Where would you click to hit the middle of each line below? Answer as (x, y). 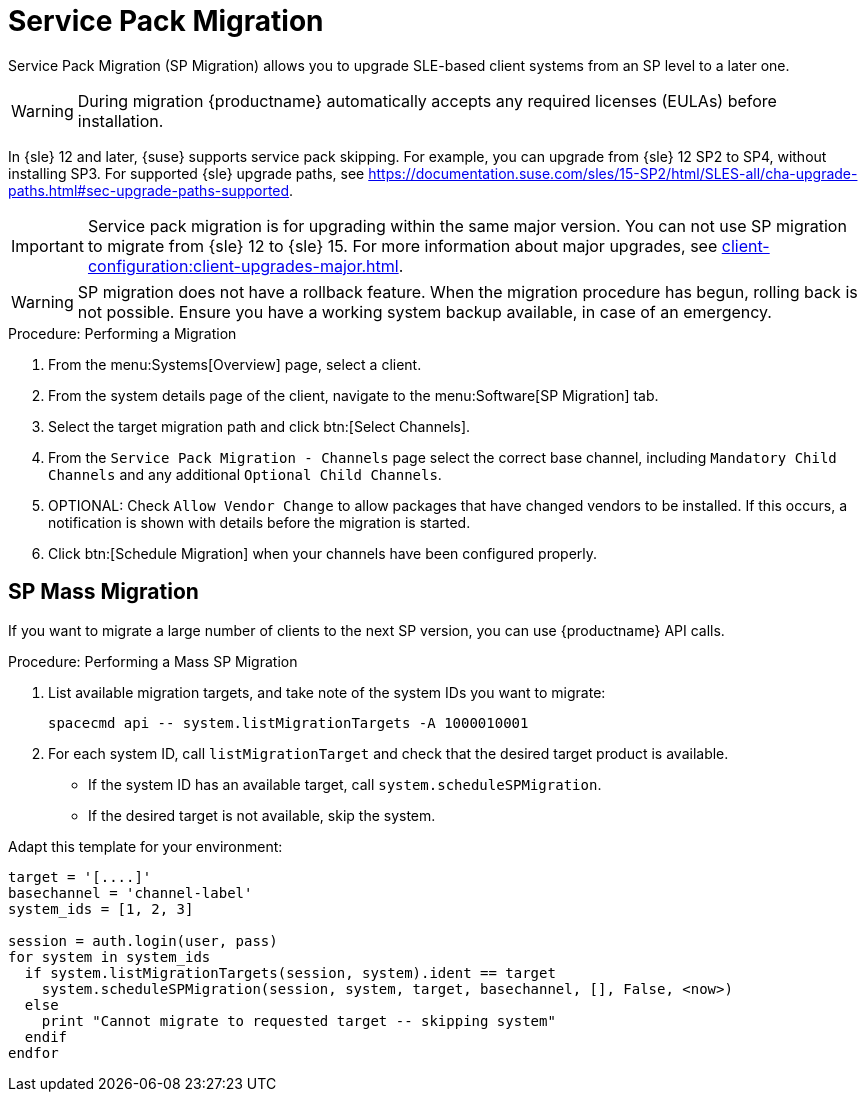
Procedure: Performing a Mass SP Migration (153, 661)
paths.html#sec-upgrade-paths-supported (149, 190)
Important (47, 245)
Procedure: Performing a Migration (122, 333)
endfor (33, 1052)
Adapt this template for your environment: (145, 846)
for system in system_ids (109, 956)
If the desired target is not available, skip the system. (262, 815)
